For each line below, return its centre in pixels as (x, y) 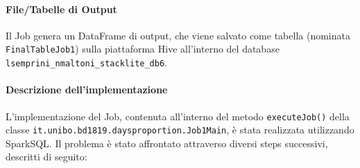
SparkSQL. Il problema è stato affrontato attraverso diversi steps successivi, (167, 143)
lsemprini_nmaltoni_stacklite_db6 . (86, 63)
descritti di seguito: (46, 157)
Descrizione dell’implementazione (87, 90)
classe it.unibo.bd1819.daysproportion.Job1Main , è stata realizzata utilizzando (180, 130)
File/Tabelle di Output (61, 9)
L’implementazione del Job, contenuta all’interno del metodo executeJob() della (178, 116)
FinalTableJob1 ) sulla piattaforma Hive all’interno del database (143, 49)
